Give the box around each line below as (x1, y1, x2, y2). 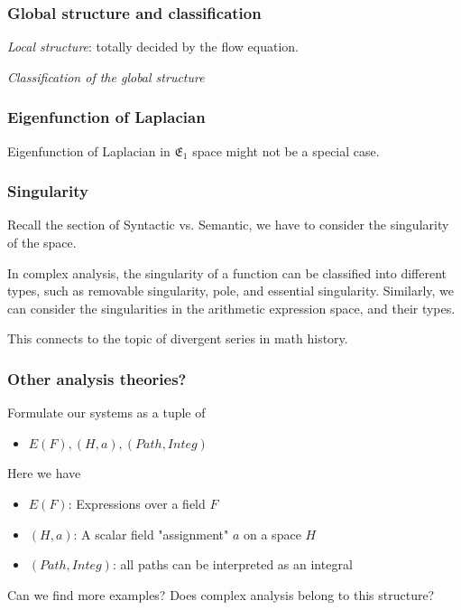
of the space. (7, 233, 77, 252)
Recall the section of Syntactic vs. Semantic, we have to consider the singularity (7, 215, 449, 234)
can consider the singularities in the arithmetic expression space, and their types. (7, 298, 456, 317)
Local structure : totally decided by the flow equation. (7, 37, 299, 56)
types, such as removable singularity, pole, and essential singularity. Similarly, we (7, 281, 454, 300)
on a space (244, 524, 301, 543)
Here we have (7, 464, 81, 483)
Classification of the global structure (7, 67, 205, 86)
